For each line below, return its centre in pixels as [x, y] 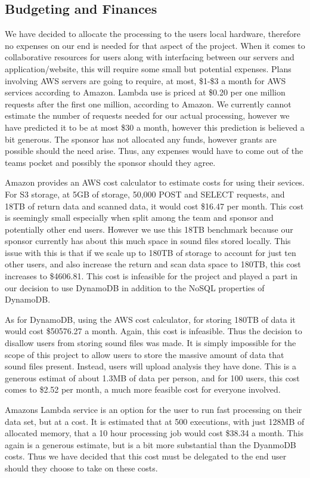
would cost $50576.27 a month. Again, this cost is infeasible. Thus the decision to [154, 331]
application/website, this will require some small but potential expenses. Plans [148, 68]
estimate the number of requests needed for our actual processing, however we [147, 115]
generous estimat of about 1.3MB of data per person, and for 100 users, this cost [152, 377]
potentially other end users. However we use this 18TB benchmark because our [149, 229]
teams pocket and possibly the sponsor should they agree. [110, 162]
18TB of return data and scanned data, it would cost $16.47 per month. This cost [154, 206]
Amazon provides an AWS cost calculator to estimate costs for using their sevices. [155, 182]
